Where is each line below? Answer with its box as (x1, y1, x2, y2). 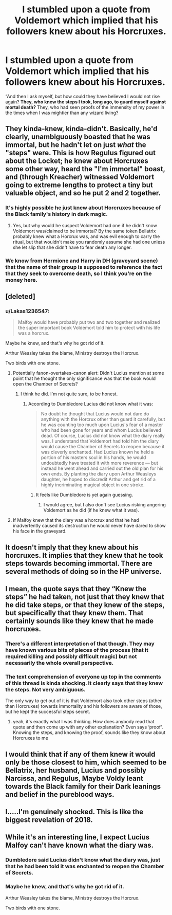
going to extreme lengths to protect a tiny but (5, 181, 153, 190)
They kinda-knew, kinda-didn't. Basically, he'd (5, 124, 158, 133)
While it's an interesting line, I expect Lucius (5, 833, 150, 841)
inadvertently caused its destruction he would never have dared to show (12, 523, 166, 529)
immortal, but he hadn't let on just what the (5, 140, 146, 150)
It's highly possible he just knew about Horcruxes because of (5, 204, 161, 211)
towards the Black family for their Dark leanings (5, 782, 161, 791)
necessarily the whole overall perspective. (5, 659, 114, 666)
